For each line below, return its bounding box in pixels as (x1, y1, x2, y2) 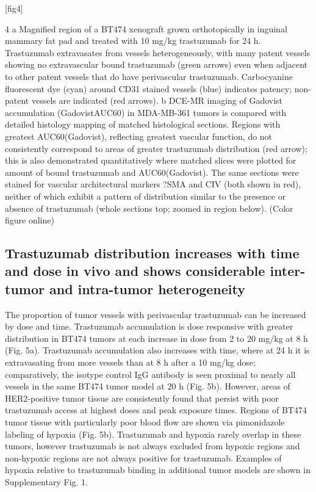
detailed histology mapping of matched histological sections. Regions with (5, 118, 281, 131)
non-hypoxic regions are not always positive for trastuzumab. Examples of (5, 451, 282, 464)
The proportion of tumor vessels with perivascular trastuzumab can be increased (5, 308, 306, 320)
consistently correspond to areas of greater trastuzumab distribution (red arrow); (5, 142, 307, 154)
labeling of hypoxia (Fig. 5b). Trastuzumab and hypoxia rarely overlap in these (5, 427, 301, 440)
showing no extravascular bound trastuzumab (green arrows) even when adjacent (5, 58, 307, 71)
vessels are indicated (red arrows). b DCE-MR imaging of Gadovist (31, 94, 283, 107)
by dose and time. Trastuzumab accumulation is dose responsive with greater (5, 320, 293, 333)
